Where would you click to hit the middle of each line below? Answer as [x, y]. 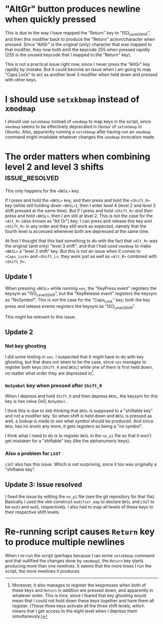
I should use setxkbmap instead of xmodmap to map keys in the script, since [78, 121]
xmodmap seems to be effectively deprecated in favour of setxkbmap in [73, 126]
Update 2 [19, 332]
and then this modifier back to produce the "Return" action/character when [80, 39]
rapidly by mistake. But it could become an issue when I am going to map [78, 69]
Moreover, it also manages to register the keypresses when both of [79, 585]
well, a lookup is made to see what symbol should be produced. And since [79, 421]
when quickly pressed [50, 19]
